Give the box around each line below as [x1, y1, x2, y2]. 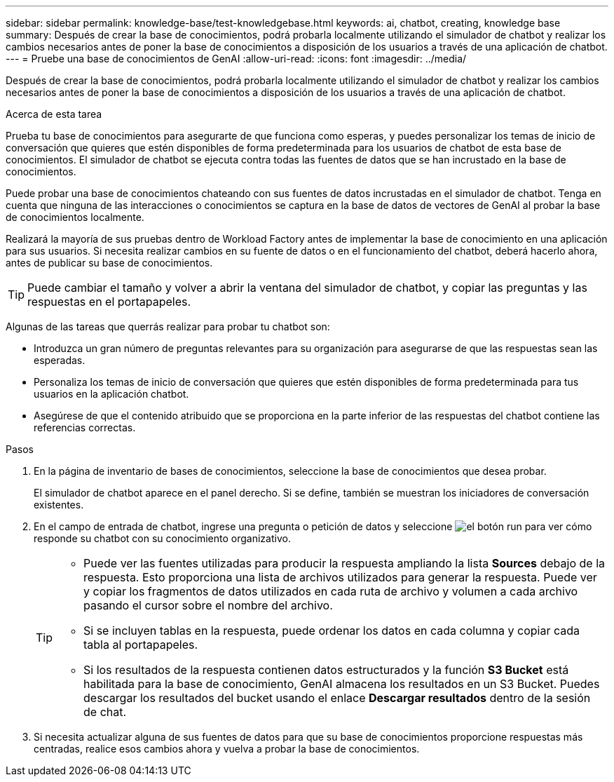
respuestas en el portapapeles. [27, 295, 191, 309]
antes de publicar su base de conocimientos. [6, 257, 213, 269]
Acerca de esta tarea [6, 108, 102, 120]
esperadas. [34, 354, 86, 366]
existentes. [34, 499, 84, 511]
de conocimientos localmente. [6, 211, 144, 223]
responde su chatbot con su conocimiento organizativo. [34, 532, 291, 544]
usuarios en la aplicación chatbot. [34, 388, 189, 400]
